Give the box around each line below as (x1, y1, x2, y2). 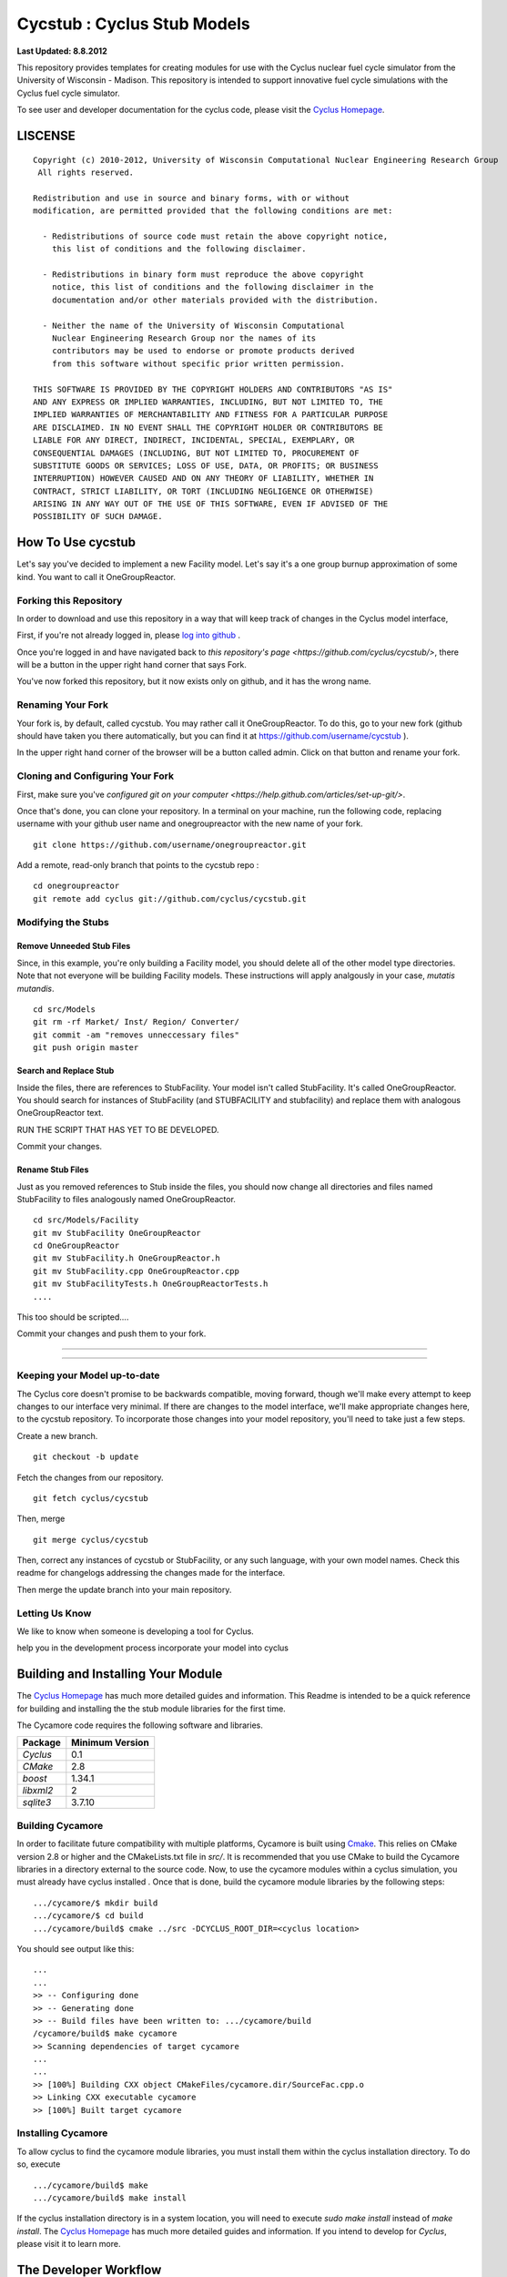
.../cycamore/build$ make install (33, 2192, 187, 2203)
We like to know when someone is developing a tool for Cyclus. (16, 1626, 254, 1637)
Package (22, 1736, 61, 1749)
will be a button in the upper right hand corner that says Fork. (16, 659, 248, 670)
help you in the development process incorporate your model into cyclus (16, 1642, 289, 1653)
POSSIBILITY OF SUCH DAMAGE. (33, 511, 163, 522)
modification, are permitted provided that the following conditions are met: (33, 206, 393, 216)
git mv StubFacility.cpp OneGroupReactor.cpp (33, 1266, 240, 1276)
